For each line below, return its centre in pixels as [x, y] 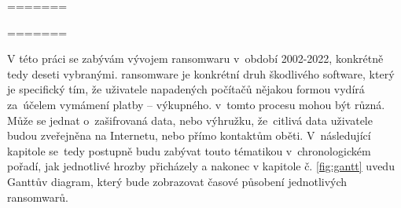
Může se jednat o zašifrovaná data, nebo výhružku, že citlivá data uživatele [190, 120]
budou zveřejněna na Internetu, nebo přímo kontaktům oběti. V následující [189, 135]
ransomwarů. [38, 197]
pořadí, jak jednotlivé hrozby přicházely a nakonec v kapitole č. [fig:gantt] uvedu [201, 166]
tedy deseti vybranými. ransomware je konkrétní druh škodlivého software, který [201, 73]
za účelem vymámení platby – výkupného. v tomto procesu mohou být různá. [196, 104]
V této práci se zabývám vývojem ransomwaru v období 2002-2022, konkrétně [195, 58]
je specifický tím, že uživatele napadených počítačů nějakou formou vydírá [186, 89]
